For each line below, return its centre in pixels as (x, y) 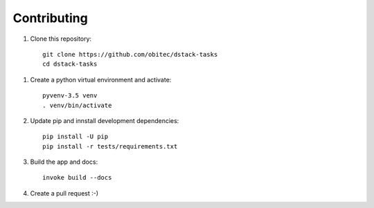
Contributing (50, 18)
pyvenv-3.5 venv (70, 96)
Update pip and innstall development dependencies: (105, 120)
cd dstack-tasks (70, 64)
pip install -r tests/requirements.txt (110, 146)
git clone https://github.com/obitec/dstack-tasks (130, 54)
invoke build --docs (77, 178)
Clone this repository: (61, 39)
